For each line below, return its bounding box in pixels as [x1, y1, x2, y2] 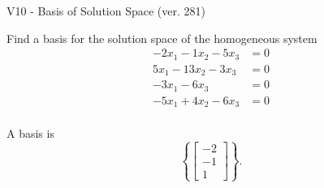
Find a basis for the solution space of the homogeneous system [6, 29, 318, 46]
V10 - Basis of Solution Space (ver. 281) [6, 2, 205, 19]
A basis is [6, 125, 54, 142]
